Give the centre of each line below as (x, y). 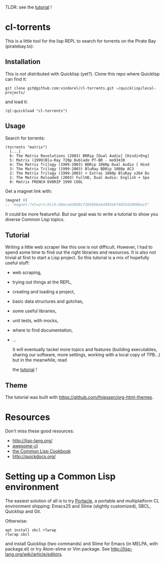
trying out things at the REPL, (42, 282)
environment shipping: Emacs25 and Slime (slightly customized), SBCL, (78, 506)
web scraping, (27, 273)
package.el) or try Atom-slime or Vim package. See (57, 549)
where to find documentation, (43, 330)
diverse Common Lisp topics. (35, 219)
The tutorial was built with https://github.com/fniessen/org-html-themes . (79, 397)
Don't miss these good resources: (40, 431)
